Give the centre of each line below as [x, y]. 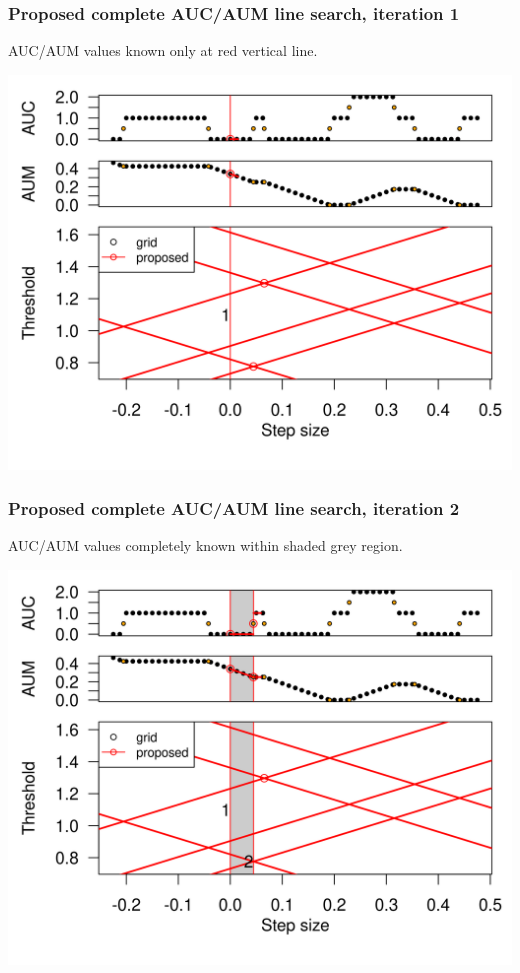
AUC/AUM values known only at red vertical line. [163, 50]
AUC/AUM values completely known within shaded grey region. [205, 545]
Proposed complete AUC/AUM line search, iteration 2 [234, 508]
